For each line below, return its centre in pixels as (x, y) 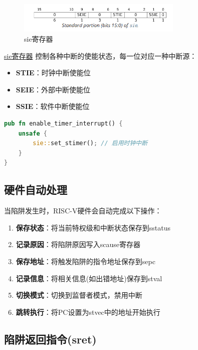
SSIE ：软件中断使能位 (53, 106)
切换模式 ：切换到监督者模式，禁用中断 (79, 295)
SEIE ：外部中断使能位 (53, 89)
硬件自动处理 (36, 190)
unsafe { (33, 133)
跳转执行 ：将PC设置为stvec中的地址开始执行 (88, 312)
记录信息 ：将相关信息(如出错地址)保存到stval (89, 278)
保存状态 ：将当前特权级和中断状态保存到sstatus (93, 227)
